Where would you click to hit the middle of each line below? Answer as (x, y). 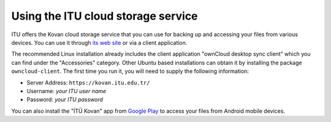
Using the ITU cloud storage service (105, 16)
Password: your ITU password (65, 100)
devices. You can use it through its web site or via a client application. (99, 42)
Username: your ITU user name (67, 91)
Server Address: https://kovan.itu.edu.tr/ (88, 82)
